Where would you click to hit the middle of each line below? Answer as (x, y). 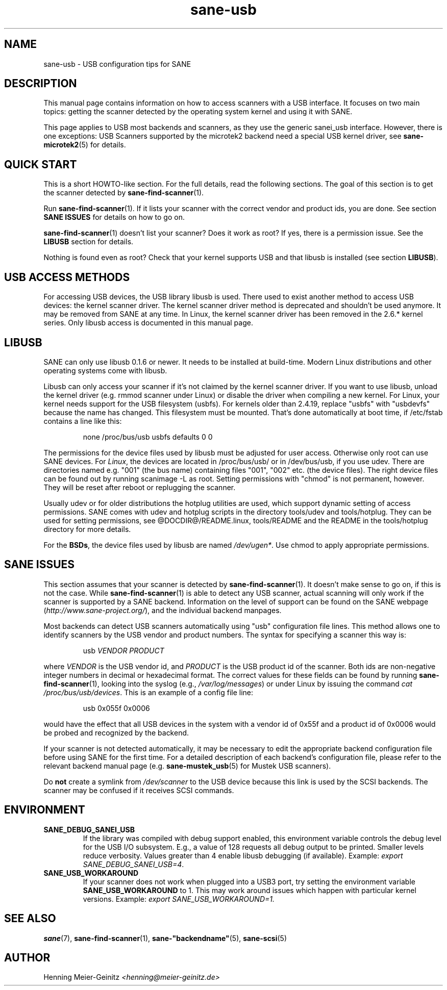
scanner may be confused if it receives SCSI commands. (139, 790)
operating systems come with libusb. (105, 370)
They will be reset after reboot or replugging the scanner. (140, 487)
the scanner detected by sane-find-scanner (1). (124, 193)
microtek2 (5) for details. (85, 145)
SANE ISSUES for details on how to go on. (114, 217)
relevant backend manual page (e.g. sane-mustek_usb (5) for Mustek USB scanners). (187, 766)
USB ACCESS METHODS (67, 277)
